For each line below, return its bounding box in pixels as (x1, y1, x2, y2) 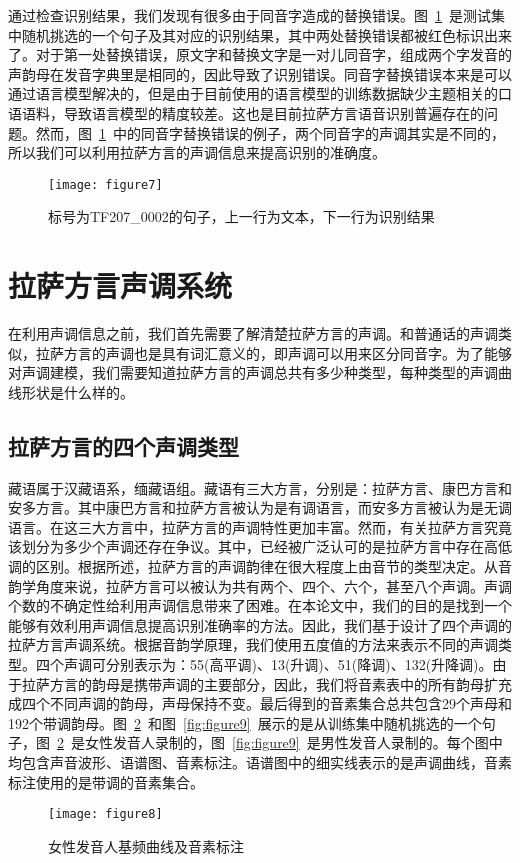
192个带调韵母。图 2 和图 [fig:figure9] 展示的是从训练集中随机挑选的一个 (8, 712, 482, 733)
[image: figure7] (48, 177, 163, 192)
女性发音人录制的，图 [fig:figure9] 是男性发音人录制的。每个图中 (84, 732, 503, 753)
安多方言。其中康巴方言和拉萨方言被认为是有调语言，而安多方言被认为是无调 (8, 497, 512, 518)
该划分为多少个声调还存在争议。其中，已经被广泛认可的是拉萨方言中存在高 (8, 536, 498, 557)
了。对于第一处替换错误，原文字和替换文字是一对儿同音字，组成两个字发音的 (8, 44, 512, 65)
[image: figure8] (48, 807, 163, 822)
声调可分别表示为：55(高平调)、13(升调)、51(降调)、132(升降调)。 (63, 654, 493, 675)
